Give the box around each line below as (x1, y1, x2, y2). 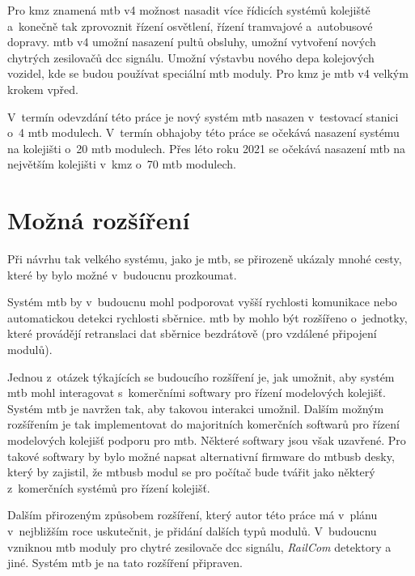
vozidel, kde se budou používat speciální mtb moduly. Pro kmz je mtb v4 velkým (7, 65, 409, 82)
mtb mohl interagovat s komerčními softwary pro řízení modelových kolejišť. (7, 384, 386, 401)
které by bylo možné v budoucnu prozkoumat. (7, 266, 237, 283)
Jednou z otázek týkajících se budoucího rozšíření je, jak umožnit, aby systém (7, 368, 395, 385)
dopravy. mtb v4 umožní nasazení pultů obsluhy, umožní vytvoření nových (7, 33, 376, 50)
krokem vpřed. (7, 80, 78, 97)
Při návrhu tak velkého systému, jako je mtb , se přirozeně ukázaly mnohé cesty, (7, 250, 402, 267)
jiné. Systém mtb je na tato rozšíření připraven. (7, 554, 243, 571)
